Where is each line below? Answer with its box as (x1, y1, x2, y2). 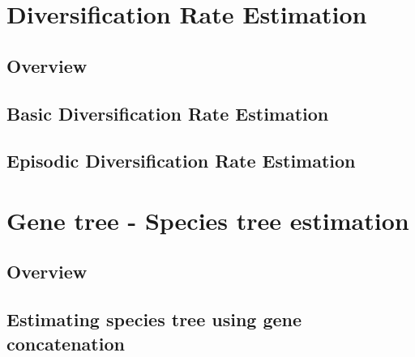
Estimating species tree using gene (6, 307, 302, 332)
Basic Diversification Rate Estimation (6, 100, 329, 125)
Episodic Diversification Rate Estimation (6, 148, 356, 173)
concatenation (6, 330, 125, 355)
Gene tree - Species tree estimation (6, 203, 409, 236)
